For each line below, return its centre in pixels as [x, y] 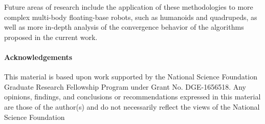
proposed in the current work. [51, 37]
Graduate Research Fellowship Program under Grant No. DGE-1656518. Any [125, 86]
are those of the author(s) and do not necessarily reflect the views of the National [132, 106]
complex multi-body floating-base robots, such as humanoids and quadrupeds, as [131, 17]
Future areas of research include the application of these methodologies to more [129, 7]
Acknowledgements [38, 57]
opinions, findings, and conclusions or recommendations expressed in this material [132, 97]
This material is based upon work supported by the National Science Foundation [131, 77]
